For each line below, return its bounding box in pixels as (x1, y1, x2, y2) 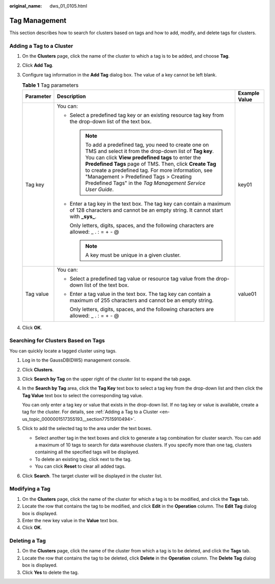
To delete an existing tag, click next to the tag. (35, 456, 132, 462)
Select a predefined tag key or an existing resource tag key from (69, 111, 224, 118)
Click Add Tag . (22, 62, 53, 68)
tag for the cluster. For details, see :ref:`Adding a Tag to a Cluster (22, 409, 158, 415)
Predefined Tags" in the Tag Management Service (85, 179, 206, 186)
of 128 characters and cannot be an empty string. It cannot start (69, 207, 224, 214)
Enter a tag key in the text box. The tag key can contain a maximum (69, 200, 231, 207)
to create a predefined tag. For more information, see (85, 166, 213, 173)
